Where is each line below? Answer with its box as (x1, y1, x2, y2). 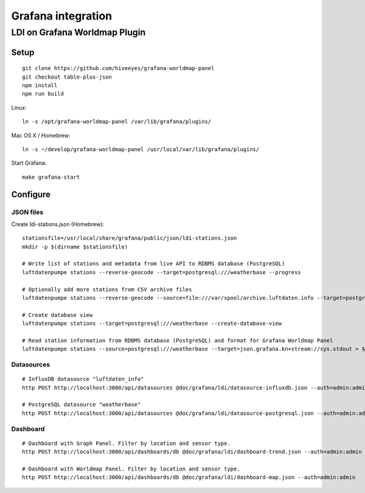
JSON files (11, 208, 44, 216)
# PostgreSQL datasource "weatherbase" (22, 401, 141, 408)
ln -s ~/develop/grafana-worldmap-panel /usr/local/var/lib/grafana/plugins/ (22, 146, 260, 152)
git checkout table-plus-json (22, 73, 113, 80)
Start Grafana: (11, 159, 47, 167)
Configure (11, 189, 51, 199)
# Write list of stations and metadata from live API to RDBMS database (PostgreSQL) (22, 260, 285, 268)
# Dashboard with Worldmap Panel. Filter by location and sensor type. (22, 466, 240, 472)
